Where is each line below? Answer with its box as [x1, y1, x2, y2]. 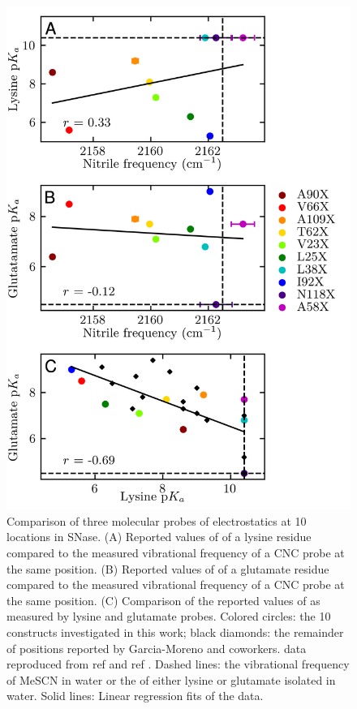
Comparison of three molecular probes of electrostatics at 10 [6, 512, 307, 529]
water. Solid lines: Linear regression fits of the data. [6, 687, 264, 704]
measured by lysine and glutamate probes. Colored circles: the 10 [6, 608, 331, 625]
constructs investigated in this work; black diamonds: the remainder [6, 624, 344, 640]
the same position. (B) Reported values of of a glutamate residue [6, 560, 329, 577]
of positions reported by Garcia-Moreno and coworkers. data [6, 639, 307, 656]
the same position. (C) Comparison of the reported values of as [6, 591, 320, 608]
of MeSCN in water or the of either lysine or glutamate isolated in [6, 671, 336, 688]
